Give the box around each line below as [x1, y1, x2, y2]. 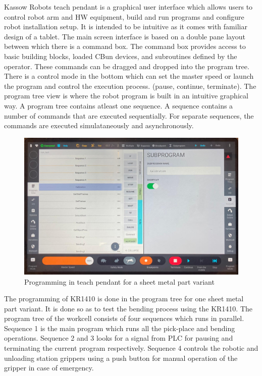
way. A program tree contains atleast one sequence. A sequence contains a [4, 100, 233, 111]
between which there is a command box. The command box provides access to [4, 41, 246, 51]
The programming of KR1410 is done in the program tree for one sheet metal [4, 293, 244, 304]
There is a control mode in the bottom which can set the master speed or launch [4, 71, 254, 81]
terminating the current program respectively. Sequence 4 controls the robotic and [4, 343, 258, 353]
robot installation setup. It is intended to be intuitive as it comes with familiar [4, 21, 247, 32]
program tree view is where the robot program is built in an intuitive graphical [4, 90, 248, 101]
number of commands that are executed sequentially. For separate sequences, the [4, 110, 254, 121]
